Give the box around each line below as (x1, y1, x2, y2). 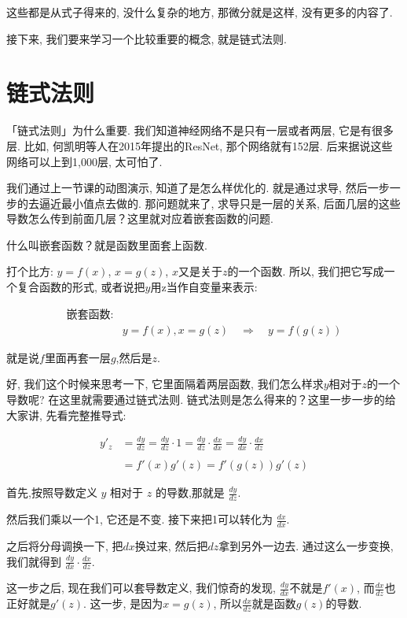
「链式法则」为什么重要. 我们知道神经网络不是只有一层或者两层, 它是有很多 (6, 122, 394, 139)
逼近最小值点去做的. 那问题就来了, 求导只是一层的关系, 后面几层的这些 (38, 194, 401, 211)
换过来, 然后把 (134, 537, 208, 553)
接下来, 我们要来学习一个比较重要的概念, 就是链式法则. (6, 30, 287, 46)
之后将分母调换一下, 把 (6, 537, 123, 553)
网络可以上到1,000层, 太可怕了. (6, 153, 163, 169)
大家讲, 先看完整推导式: (6, 406, 126, 423)
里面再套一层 (44, 349, 111, 365)
